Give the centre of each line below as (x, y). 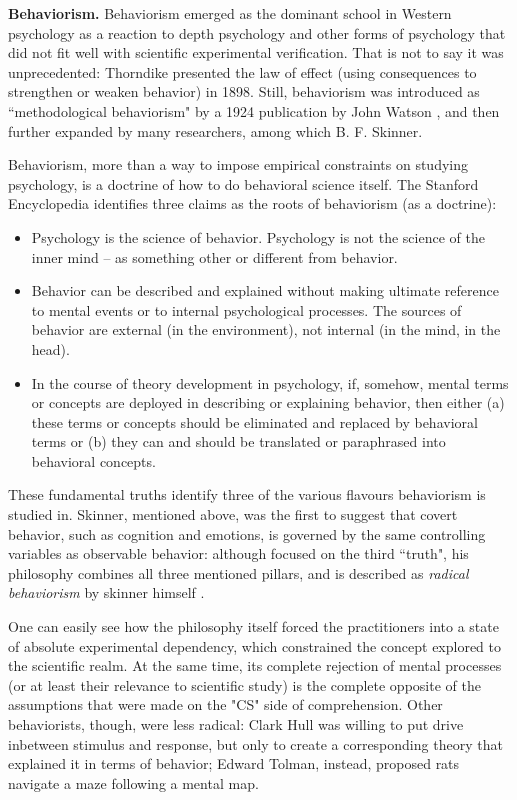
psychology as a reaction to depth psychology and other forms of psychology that (257, 32)
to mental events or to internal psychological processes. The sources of (246, 309)
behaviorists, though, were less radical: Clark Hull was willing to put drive (236, 724)
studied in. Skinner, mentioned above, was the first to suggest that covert (233, 514)
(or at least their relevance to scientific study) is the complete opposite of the (244, 684)
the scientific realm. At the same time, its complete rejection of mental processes (255, 665)
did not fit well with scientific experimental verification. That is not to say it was (256, 52)
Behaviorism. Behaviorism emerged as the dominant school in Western (230, 13)
